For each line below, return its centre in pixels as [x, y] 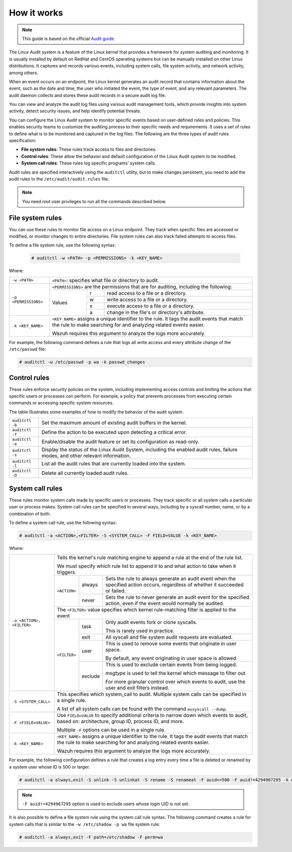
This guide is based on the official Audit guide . [69, 39]
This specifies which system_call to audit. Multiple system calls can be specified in [152, 694]
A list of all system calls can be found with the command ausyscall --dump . [142, 709]
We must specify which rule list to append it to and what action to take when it [146, 566]
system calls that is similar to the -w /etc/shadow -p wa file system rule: [84, 824]
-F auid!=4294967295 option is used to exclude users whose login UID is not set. [106, 804]
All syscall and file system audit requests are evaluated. [169, 637]
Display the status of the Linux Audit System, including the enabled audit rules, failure [140, 450]
